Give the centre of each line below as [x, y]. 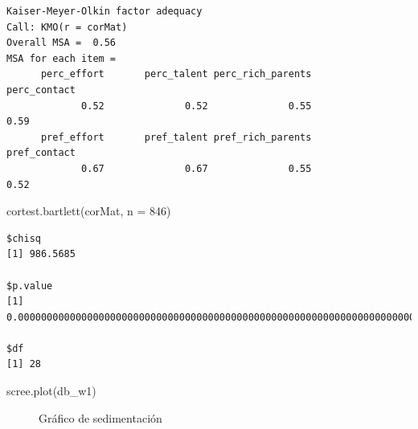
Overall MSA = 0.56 [61, 43]
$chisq [24, 238]
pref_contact [41, 153]
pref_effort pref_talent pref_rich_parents [176, 137]
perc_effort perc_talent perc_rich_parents [176, 74]
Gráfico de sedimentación [100, 417]
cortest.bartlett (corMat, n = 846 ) [89, 211]
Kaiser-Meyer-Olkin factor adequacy [104, 11]
